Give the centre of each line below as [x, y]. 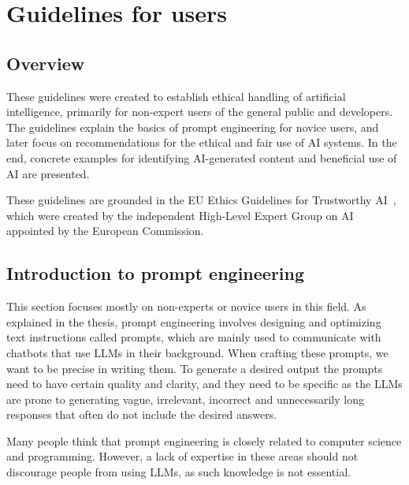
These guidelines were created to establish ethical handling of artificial [176, 96]
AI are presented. [48, 173]
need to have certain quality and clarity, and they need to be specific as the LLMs [204, 384]
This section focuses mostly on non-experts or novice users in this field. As [186, 306]
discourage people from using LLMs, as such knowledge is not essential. [178, 472]
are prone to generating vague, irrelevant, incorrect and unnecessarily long [185, 399]
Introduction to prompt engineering [156, 273]
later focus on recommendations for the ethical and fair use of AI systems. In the [202, 142]
